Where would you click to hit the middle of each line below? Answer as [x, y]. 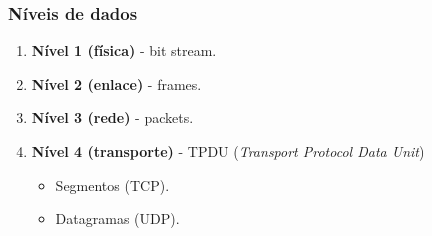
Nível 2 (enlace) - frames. [116, 83]
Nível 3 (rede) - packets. [112, 117]
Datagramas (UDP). [117, 218]
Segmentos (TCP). [112, 184]
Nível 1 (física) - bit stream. [124, 50]
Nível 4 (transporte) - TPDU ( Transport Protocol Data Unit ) [228, 151]
